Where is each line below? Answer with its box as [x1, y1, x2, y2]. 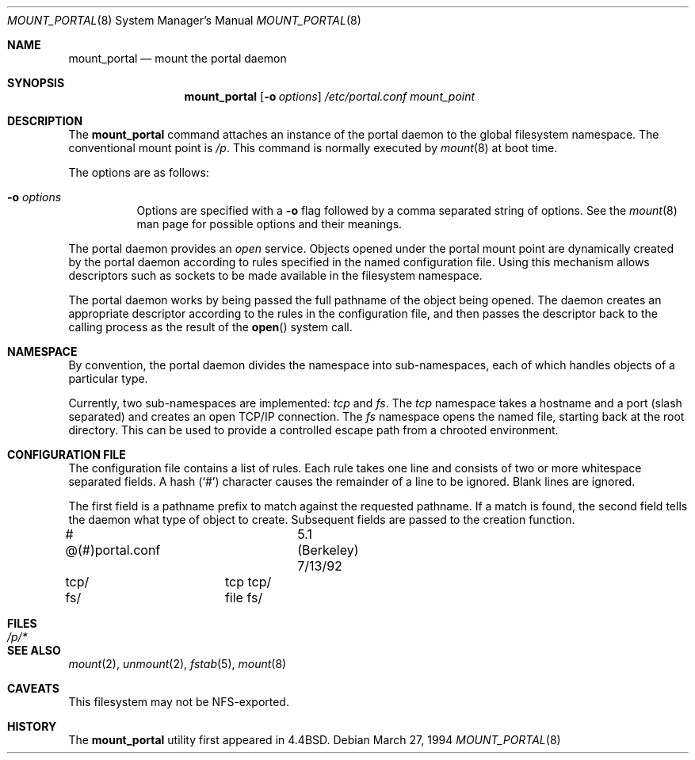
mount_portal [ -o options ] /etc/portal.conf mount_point [184, 90, 475, 103]
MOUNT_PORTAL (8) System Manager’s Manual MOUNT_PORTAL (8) [7, 13, 361, 27]
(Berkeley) [297, 542, 359, 558]
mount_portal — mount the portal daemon [68, 52, 287, 65]
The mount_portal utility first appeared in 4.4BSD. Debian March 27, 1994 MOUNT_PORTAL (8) [68, 733, 561, 747]
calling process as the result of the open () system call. [68, 320, 353, 334]
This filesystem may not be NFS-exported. [68, 695, 289, 708]
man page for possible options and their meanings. [136, 217, 403, 231]
